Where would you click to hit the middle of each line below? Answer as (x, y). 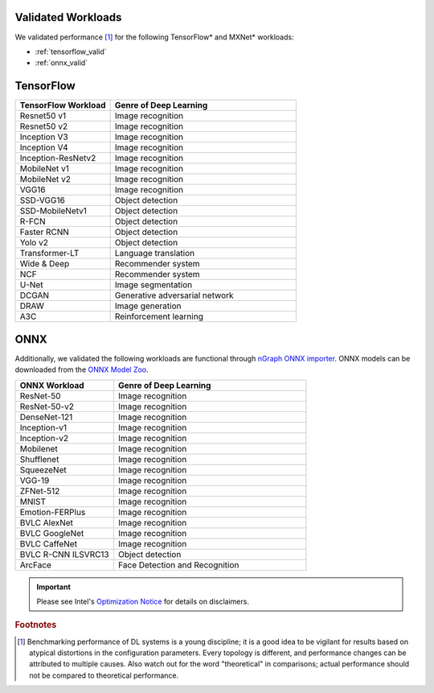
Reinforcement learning (159, 316)
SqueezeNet (43, 469)
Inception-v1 (43, 427)
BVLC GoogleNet (52, 533)
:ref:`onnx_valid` (61, 63)
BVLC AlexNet (47, 522)
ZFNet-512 (40, 491)
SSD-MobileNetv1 (53, 211)
